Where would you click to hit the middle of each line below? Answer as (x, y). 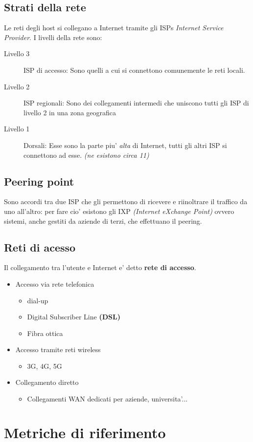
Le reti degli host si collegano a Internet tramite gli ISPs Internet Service (114, 28)
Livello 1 (17, 129)
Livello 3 (17, 53)
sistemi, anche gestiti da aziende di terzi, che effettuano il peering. (103, 221)
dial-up (38, 300)
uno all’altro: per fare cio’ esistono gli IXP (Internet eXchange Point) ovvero (119, 211)
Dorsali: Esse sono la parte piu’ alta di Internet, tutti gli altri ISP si (125, 145)
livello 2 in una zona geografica (70, 112)
